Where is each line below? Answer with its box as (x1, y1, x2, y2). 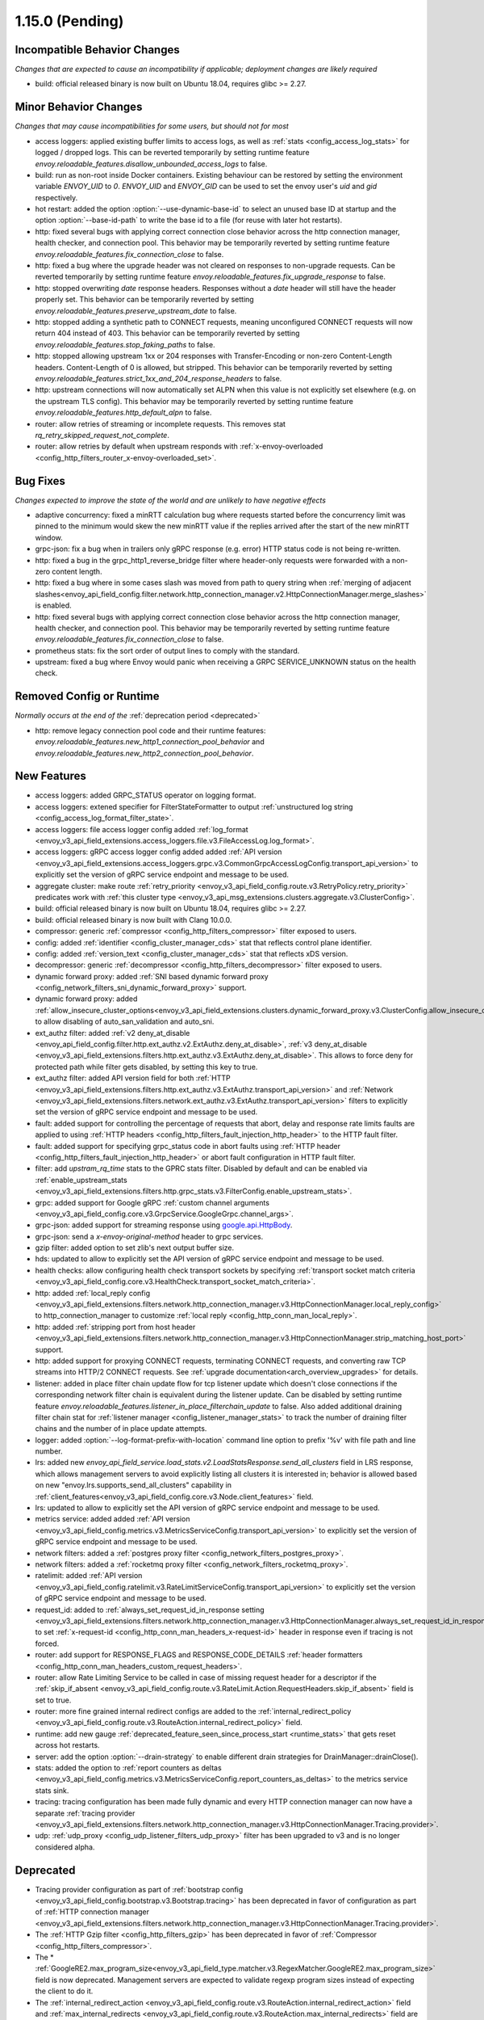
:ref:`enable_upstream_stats (35, 1175, 128, 1185)
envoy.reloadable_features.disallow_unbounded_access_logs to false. (35, 158, 268, 169)
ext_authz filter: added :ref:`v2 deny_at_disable (35, 1028, 190, 1037)
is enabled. (35, 600, 72, 610)
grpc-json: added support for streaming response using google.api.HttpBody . (35, 1220, 293, 1230)
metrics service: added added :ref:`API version (35, 1514, 190, 1524)
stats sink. (35, 1786, 69, 1795)
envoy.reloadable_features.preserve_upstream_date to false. (35, 305, 237, 315)
